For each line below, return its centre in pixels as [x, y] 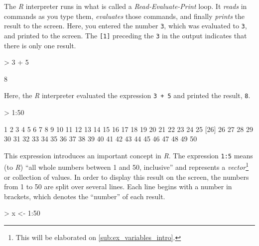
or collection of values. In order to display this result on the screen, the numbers [127, 177]
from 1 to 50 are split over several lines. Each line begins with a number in [118, 186]
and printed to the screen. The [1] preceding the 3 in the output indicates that [126, 35]
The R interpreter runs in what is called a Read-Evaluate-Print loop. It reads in [126, 6]
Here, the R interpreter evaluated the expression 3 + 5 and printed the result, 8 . [127, 95]
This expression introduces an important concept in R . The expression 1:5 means [129, 155]
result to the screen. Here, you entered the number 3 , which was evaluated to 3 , [126, 26]
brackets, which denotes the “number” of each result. [85, 196]
